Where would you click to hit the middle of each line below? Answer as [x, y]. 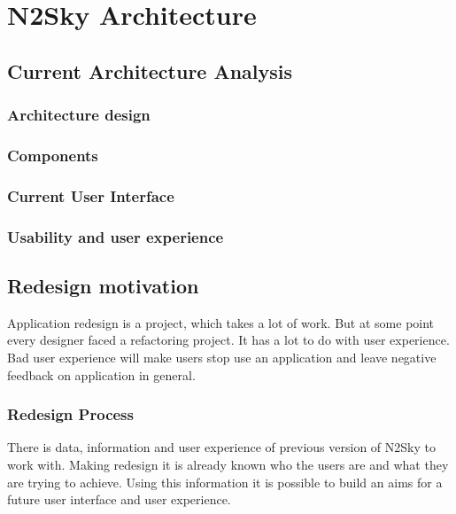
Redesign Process [70, 414]
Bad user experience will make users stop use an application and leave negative [222, 357]
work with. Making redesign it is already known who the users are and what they [228, 464]
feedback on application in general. [101, 374]
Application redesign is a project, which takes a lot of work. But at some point [221, 322]
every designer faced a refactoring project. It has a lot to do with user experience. [228, 340]
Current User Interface [91, 195]
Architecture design [79, 115]
